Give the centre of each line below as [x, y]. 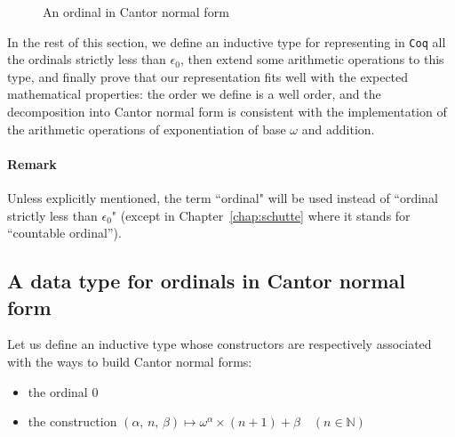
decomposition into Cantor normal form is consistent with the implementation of [227, 112]
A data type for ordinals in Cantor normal [206, 281]
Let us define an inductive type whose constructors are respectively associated [220, 344]
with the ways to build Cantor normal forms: [130, 361]
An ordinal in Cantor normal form [136, 12]
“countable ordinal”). [64, 233]
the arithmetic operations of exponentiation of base [147, 129]
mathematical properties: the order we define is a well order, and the [194, 94]
